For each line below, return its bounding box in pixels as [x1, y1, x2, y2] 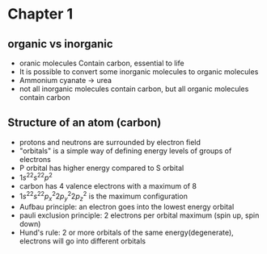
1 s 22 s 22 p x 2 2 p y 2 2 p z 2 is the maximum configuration [19, 190, 188, 202]
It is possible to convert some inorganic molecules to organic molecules [19, 67, 259, 77]
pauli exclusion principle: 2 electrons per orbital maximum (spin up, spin [19, 210, 260, 220]
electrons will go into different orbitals [19, 235, 146, 246]
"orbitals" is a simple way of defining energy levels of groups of [19, 146, 232, 156]
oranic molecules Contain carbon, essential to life [19, 58, 185, 68]
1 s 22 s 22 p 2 [19, 171, 53, 182]
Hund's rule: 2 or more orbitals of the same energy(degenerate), [19, 227, 234, 237]
